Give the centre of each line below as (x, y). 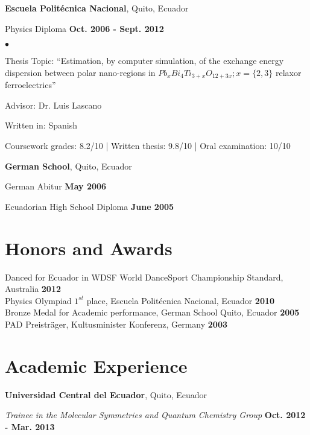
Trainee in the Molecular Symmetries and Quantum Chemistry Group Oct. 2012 (155, 415)
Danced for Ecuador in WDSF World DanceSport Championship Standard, (144, 277)
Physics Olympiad (38, 300)
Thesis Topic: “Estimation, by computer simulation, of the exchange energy (144, 61)
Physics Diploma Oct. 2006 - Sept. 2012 (84, 28)
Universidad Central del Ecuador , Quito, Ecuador (106, 394)
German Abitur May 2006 (56, 186)
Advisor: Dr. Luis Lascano (53, 105)
